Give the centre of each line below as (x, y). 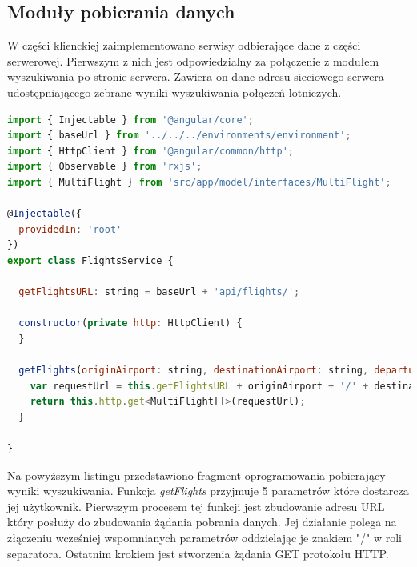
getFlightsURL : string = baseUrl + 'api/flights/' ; (159, 292)
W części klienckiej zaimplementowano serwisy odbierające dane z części (184, 45)
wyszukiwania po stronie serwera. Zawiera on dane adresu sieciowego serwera (196, 76)
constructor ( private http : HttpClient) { (130, 323)
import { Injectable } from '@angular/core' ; (130, 120)
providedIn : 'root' (70, 229)
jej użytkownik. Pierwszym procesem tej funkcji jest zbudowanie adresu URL (196, 506)
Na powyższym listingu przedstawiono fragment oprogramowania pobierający (196, 475)
